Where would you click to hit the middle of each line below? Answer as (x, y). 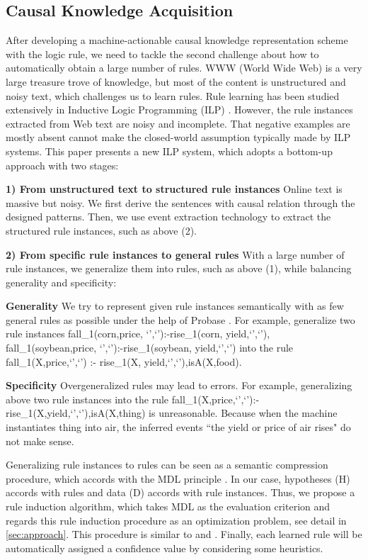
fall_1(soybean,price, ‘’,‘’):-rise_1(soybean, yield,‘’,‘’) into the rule (150, 348)
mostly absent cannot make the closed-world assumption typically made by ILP (178, 137)
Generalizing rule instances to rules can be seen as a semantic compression (167, 465)
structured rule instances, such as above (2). (101, 230)
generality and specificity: (61, 282)
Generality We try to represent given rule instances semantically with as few (175, 306)
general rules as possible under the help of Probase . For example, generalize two (180, 319)
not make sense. (40, 441)
